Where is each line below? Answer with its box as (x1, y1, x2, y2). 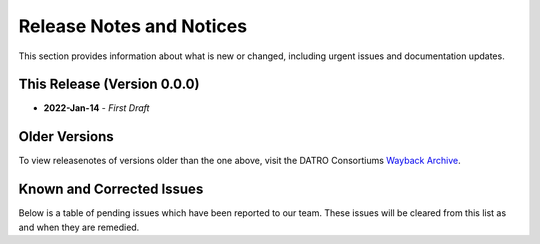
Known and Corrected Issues (18, 181, 204, 198)
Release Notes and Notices (18, 15, 248, 37)
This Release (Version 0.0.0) (18, 76, 200, 93)
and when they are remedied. (18, 221, 140, 233)
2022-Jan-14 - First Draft (43, 102, 150, 114)
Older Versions (18, 128, 114, 145)
